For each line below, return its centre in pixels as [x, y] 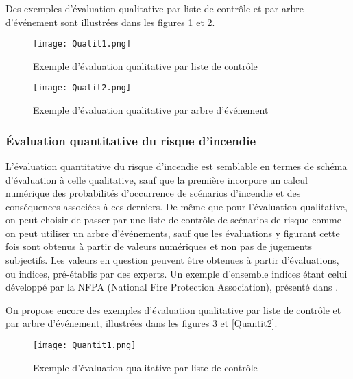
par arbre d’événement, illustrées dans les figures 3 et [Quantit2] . [142, 323]
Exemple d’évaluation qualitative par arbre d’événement [151, 110]
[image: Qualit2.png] [82, 88]
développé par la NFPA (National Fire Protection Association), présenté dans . [172, 287]
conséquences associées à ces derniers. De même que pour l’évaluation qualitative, [176, 206]
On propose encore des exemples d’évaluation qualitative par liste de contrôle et [173, 309]
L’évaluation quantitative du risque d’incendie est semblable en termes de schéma [176, 166]
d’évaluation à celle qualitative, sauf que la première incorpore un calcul [157, 179]
